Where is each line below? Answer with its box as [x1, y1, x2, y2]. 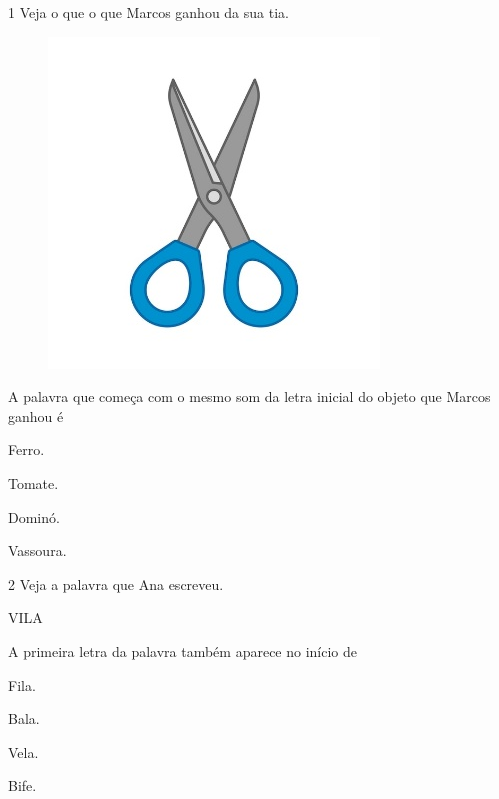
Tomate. [8, 472, 59, 493]
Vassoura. [8, 540, 67, 561]
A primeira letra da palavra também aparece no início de [8, 640, 358, 661]
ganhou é [8, 405, 64, 426]
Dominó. [8, 506, 60, 527]
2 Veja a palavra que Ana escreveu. [8, 573, 224, 594]
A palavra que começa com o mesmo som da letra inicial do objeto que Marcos [8, 386, 491, 407]
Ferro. [8, 439, 45, 460]
